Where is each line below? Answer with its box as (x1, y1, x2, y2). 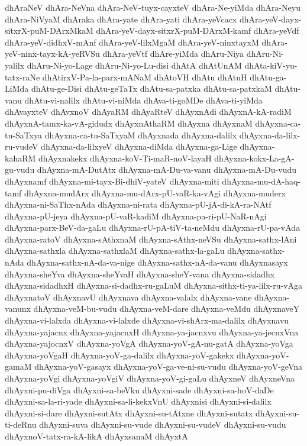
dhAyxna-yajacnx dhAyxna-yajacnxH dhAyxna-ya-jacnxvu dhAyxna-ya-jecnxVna (5, 325, 299, 338)
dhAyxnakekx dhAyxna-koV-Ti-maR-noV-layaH (38, 151, 212, 164)
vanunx (5, 302, 31, 315)
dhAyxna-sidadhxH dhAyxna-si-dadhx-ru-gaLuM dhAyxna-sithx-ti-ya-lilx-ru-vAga (5, 279, 303, 292)
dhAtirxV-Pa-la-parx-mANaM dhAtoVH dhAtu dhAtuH (42, 70, 247, 83)
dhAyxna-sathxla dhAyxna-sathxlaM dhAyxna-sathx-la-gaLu (5, 244, 225, 257)
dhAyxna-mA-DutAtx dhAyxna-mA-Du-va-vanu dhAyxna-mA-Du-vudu (37, 163, 297, 176)
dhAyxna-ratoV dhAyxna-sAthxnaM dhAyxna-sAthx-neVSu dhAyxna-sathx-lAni (5, 232, 297, 245)
